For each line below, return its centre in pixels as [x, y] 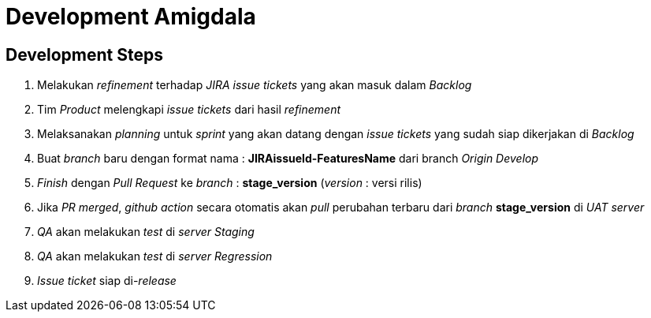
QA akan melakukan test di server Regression [155, 256]
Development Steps [84, 54]
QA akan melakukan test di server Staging [146, 232]
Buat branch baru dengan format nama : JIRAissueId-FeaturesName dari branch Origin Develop [288, 159]
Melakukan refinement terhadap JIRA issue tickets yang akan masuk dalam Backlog [255, 85]
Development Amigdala [131, 17]
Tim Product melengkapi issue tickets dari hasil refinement [189, 110]
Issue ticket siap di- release [107, 281]
